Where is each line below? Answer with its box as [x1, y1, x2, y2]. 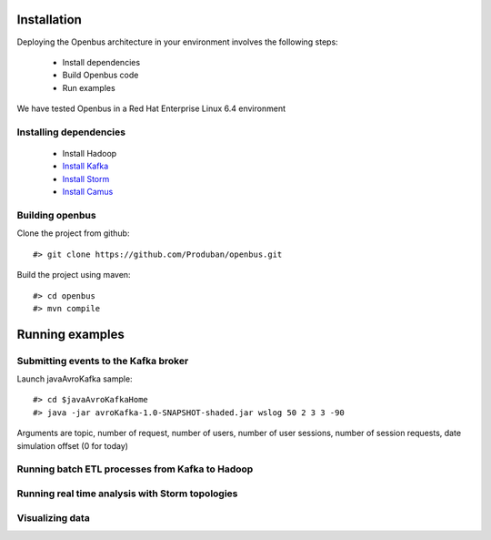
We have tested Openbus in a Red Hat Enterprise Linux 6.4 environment [16, 103, 286, 114]
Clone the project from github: [16, 228, 130, 239]
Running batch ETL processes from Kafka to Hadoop [16, 463, 254, 475]
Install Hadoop [62, 148, 117, 159]
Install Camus [62, 187, 114, 198]
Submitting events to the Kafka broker [16, 354, 189, 367]
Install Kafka [62, 160, 109, 172]
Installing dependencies [16, 126, 126, 138]
